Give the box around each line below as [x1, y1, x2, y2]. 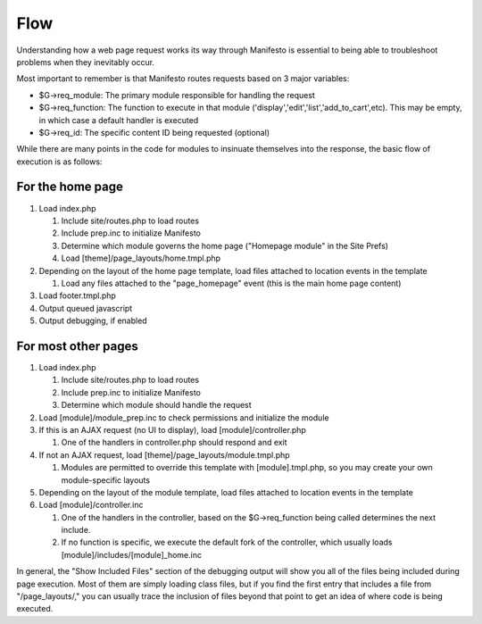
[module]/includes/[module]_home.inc [61, 549, 203, 560]
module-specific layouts [61, 474, 151, 486]
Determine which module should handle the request [61, 400, 252, 411]
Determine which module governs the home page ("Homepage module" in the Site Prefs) [61, 240, 388, 251]
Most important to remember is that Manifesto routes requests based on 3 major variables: [16, 73, 350, 84]
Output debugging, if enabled [38, 315, 147, 326]
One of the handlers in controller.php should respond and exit [61, 437, 287, 448]
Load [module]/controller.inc [38, 500, 144, 511]
